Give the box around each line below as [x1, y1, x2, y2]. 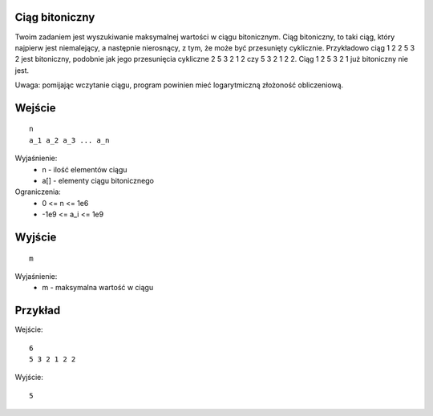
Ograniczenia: [14, 187, 62, 196]
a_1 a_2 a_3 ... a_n [29, 135, 110, 144]
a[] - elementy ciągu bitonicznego [42, 176, 154, 186]
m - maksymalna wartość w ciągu [42, 283, 154, 293]
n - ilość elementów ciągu [42, 164, 127, 174]
